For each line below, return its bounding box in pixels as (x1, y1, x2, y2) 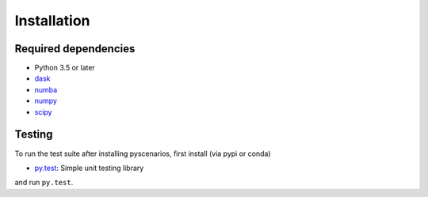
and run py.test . (14, 178, 74, 188)
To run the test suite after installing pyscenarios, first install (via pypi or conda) (14, 149, 271, 158)
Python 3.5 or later (34, 63, 95, 73)
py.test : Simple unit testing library (34, 163, 144, 172)
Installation (14, 12, 90, 29)
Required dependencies (14, 42, 136, 55)
